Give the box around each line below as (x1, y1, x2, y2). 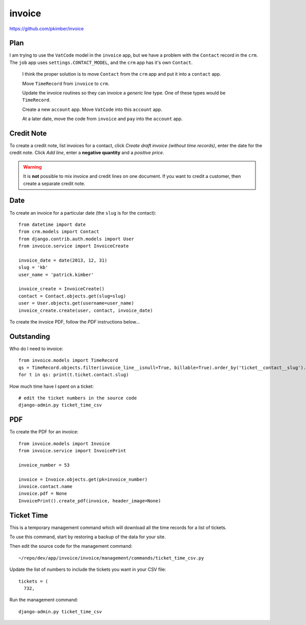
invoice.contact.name (18, 483, 72, 489)
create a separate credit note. (23, 180, 86, 187)
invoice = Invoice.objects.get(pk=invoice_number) (18, 476, 148, 482)
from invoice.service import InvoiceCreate (18, 243, 129, 249)
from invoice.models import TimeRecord (18, 358, 118, 363)
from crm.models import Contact (18, 229, 99, 235)
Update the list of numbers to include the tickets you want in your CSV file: (9, 566, 166, 572)
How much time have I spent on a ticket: (9, 383, 94, 389)
